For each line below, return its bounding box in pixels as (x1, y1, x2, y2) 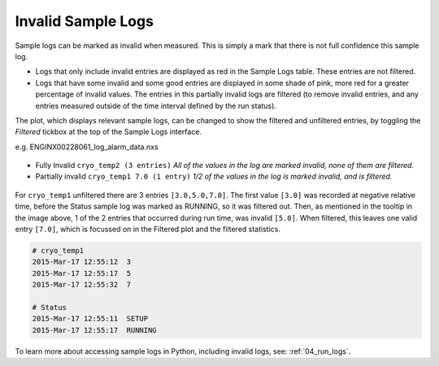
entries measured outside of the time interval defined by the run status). (35, 101, 276, 110)
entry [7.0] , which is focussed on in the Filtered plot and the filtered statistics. (15, 224, 280, 235)
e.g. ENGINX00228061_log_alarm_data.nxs (15, 142, 159, 152)
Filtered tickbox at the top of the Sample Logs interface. (15, 127, 202, 137)
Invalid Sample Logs (15, 12, 154, 30)
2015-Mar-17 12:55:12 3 (32, 257, 132, 267)
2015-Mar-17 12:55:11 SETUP (32, 314, 149, 324)
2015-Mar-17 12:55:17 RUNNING (32, 325, 158, 334)
